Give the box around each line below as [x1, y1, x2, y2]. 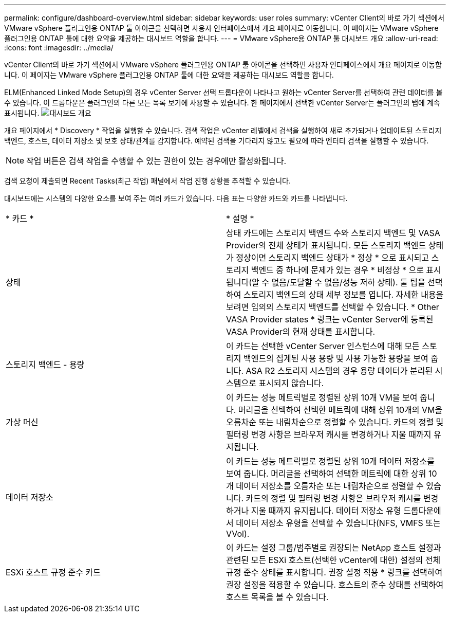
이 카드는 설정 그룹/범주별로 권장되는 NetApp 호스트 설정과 [226, 542, 441, 553]
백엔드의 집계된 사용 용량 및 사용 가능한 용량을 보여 [243, 353, 428, 364]
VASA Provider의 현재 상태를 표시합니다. [226, 326, 376, 337]
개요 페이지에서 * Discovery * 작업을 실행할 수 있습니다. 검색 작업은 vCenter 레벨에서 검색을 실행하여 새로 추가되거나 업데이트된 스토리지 [4, 126, 442, 135]
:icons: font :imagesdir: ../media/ [4, 43, 114, 52]
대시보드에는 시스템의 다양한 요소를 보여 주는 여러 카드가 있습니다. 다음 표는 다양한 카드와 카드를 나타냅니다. [4, 194, 348, 203]
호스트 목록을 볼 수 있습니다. [226, 592, 329, 602]
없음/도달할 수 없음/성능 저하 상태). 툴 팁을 [271, 277, 425, 287]
